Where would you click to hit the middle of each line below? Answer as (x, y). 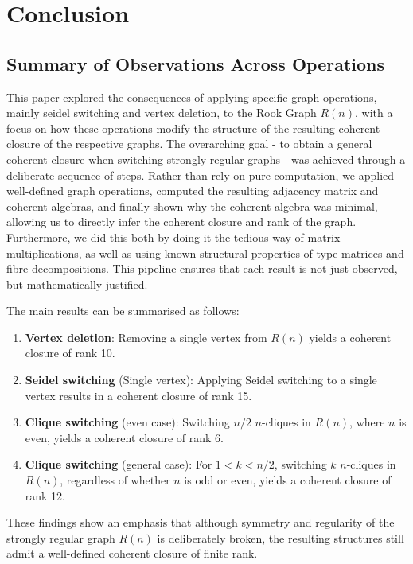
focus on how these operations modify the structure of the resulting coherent (193, 128)
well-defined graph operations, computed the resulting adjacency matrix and (193, 191)
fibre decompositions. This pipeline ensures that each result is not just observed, (202, 268)
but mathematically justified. (77, 284)
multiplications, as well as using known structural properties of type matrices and (205, 253)
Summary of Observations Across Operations (196, 63)
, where (367, 422)
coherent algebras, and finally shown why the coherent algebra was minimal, (192, 206)
